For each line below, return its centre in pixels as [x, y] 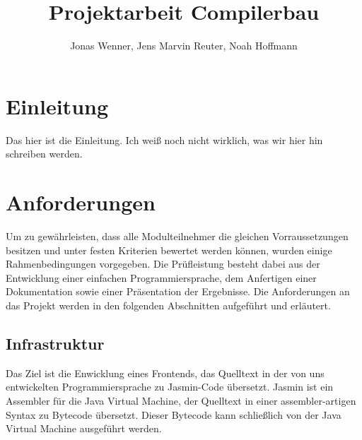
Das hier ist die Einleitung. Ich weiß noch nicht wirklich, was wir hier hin [164, 139]
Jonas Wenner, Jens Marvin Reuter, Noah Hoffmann [184, 46]
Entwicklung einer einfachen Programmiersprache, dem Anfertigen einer [161, 277]
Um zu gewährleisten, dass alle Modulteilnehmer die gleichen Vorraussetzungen [177, 236]
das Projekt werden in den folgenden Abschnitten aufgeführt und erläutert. [168, 305]
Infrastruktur [55, 343]
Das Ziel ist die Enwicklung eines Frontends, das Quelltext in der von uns [165, 373]
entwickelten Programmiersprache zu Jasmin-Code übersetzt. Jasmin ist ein [170, 387]
